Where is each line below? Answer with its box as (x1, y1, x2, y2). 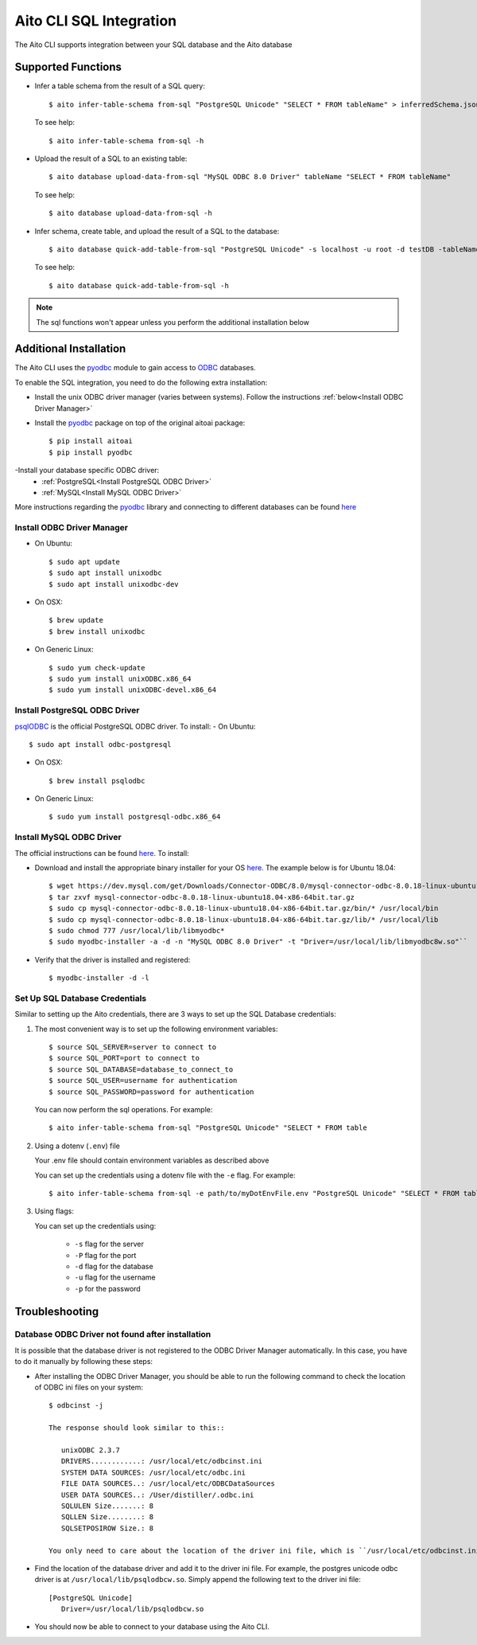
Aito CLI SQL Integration (14, 12, 177, 29)
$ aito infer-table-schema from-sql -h (48, 136, 204, 145)
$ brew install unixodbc (48, 627, 145, 636)
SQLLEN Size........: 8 (60, 1513, 154, 1522)
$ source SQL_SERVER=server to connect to (48, 1043, 217, 1052)
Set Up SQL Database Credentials (14, 992, 147, 1003)
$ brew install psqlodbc (48, 776, 145, 785)
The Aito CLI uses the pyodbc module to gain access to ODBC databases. (14, 363, 256, 373)
